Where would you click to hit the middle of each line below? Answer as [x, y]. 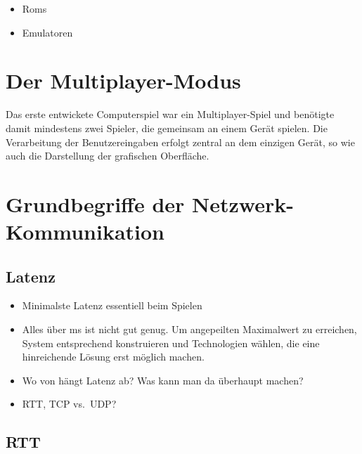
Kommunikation [85, 232]
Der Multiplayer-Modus [123, 80]
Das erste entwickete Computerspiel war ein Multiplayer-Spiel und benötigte [170, 114]
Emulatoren [47, 32]
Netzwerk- [243, 203]
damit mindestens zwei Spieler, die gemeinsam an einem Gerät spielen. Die [167, 128]
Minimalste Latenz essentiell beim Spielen [112, 305]
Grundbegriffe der [95, 203]
